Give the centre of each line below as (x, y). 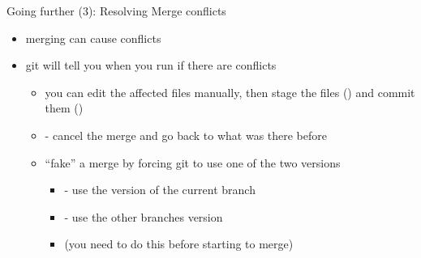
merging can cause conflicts (93, 38)
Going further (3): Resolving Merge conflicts (116, 11)
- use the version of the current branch (160, 190)
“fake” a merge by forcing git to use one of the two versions (193, 162)
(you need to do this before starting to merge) (179, 244)
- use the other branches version (144, 216)
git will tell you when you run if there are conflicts (151, 65)
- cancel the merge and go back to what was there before (186, 135)
